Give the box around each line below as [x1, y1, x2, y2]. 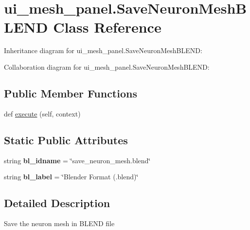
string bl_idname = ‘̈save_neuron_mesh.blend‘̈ [4, 155, 151, 165]
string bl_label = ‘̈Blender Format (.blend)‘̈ [4, 172, 139, 182]
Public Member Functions [4, 85, 137, 100]
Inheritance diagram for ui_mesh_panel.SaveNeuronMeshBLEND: [4, 45, 202, 56]
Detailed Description [4, 195, 110, 211]
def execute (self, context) [4, 108, 81, 118]
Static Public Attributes [4, 132, 128, 147]
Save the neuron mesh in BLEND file [4, 218, 115, 228]
